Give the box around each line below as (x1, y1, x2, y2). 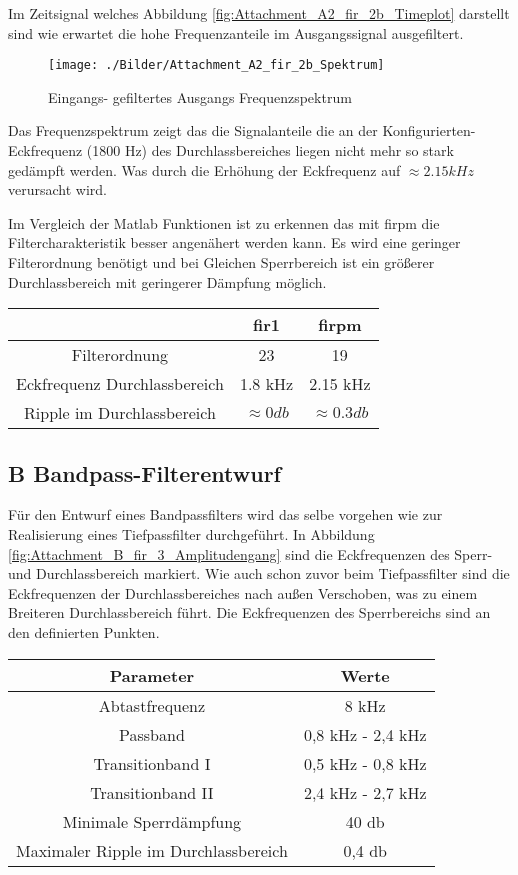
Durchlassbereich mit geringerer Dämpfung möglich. (8, 271, 327, 292)
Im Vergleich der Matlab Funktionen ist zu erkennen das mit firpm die (8, 212, 440, 233)
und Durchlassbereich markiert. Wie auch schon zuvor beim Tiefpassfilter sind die (8, 563, 510, 584)
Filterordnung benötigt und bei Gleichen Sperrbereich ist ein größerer (8, 252, 435, 272)
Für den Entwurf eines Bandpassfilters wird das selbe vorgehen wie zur (8, 504, 443, 525)
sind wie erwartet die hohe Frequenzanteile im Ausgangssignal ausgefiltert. (8, 22, 464, 43)
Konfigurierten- (382, 120, 476, 141)
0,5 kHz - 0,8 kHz (303, 751, 427, 775)
